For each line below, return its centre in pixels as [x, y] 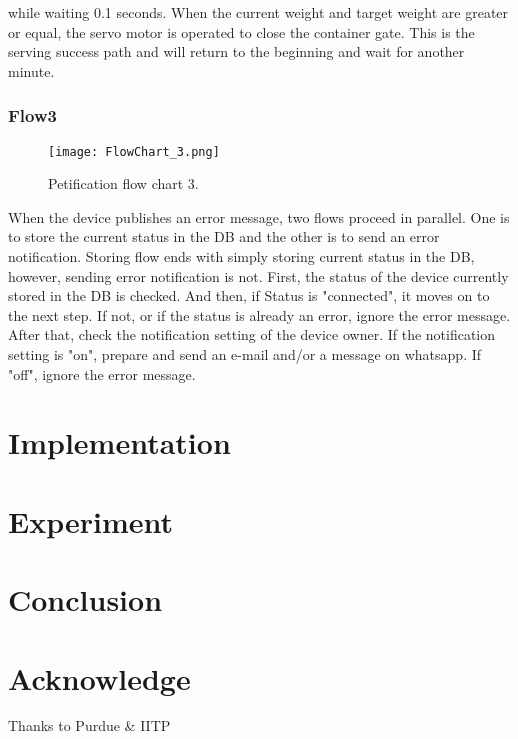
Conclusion [85, 599]
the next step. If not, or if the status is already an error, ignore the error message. [259, 314]
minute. [31, 70]
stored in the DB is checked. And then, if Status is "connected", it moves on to [249, 295]
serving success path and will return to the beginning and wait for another [236, 51]
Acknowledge [99, 677]
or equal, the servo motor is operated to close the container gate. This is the [241, 31]
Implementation [119, 442]
